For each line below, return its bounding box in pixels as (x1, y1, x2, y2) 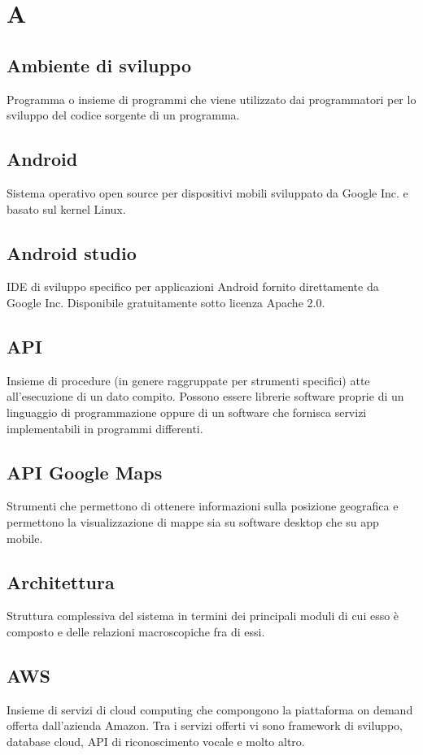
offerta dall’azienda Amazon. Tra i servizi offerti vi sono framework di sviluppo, (7, 717, 403, 734)
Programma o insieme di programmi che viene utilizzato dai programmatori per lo (7, 90, 416, 107)
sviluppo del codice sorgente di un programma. (7, 106, 240, 124)
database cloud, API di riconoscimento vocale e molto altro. (7, 732, 305, 749)
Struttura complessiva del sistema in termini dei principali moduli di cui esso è (7, 607, 399, 624)
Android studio (7, 240, 137, 265)
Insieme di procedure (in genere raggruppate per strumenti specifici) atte (7, 371, 370, 388)
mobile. (7, 529, 43, 546)
